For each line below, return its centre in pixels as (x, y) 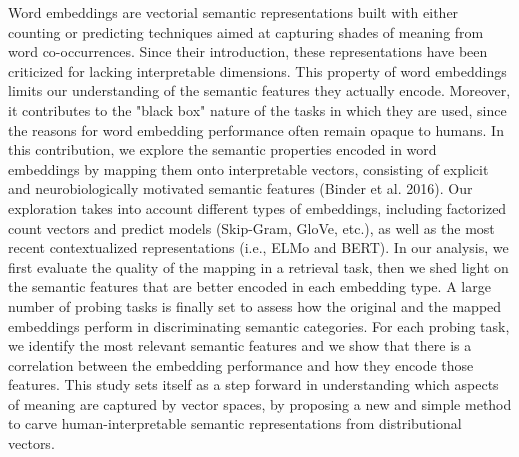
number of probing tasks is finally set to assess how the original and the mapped (255, 305)
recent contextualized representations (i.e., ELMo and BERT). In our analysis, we (258, 247)
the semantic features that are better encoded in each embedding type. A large (249, 286)
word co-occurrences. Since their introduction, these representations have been (248, 51)
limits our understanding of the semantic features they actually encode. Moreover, (259, 90)
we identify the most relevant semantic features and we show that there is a (240, 345)
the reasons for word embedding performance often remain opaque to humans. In (256, 129)
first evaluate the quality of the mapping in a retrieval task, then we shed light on (258, 266)
